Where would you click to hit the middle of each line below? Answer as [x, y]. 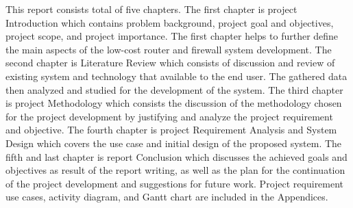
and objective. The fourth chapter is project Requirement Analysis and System [171, 130]
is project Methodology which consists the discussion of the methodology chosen [174, 103]
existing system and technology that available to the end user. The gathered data [176, 76]
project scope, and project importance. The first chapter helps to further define [172, 36]
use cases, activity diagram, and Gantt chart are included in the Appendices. [167, 197]
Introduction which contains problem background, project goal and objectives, [170, 22]
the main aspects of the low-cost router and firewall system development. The [169, 49]
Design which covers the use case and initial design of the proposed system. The [174, 143]
